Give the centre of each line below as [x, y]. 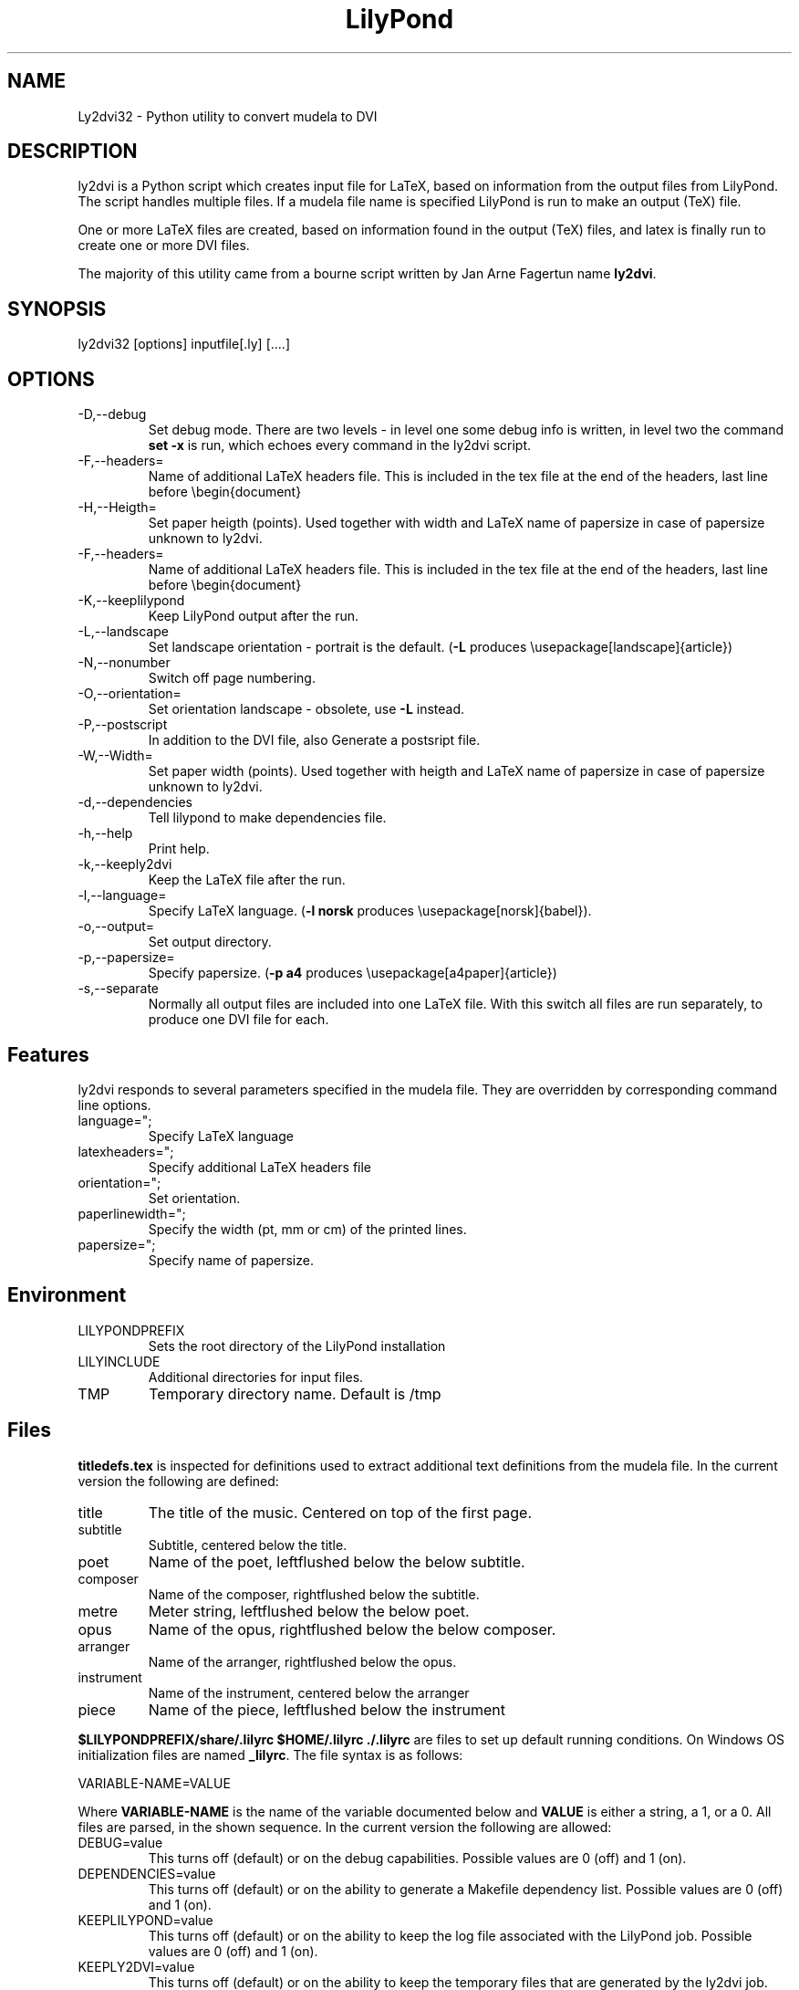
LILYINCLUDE [119, 1361]
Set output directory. [210, 942]
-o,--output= [116, 927]
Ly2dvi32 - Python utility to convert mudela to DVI [228, 116]
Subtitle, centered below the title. [248, 1545]
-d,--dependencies [135, 802]
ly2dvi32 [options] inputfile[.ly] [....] [184, 344]
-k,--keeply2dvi [125, 864]
